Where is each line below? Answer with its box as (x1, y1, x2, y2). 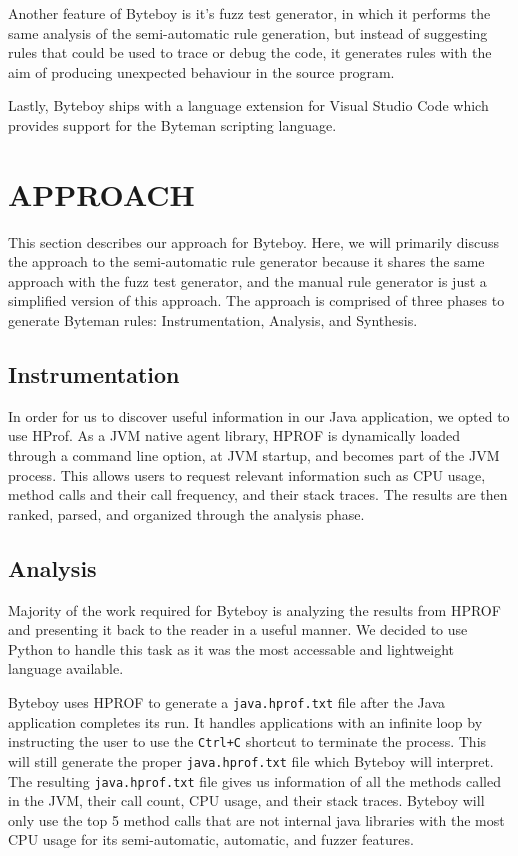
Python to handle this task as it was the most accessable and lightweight (8, 638, 454, 659)
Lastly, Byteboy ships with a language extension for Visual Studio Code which (8, 95, 489, 116)
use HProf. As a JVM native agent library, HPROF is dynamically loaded (8, 425, 461, 446)
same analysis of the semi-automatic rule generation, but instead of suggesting (8, 22, 488, 43)
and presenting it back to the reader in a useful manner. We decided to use (8, 619, 468, 640)
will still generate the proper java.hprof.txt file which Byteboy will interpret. (8, 750, 494, 771)
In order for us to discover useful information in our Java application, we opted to (8, 405, 510, 426)
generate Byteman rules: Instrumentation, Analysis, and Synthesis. (8, 310, 418, 331)
